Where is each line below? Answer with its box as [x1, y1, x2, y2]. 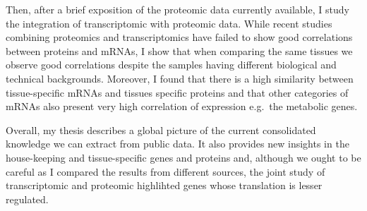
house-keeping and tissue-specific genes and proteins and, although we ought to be [6, 150, 361, 164]
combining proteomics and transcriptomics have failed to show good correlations [6, 30, 353, 44]
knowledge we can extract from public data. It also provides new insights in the [6, 136, 349, 151]
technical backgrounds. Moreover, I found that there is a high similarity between [6, 71, 354, 85]
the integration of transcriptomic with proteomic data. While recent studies [6, 16, 332, 30]
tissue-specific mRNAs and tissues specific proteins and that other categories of [6, 85, 349, 100]
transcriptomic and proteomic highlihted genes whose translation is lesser [6, 178, 323, 193]
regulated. [6, 191, 49, 206]
